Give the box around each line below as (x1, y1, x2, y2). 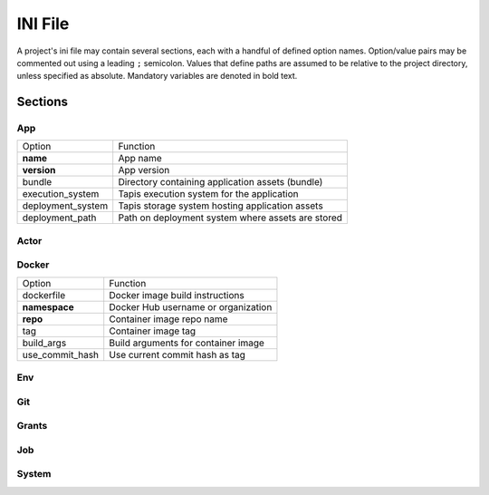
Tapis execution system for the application (118, 188, 299, 200)
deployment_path (22, 211, 97, 224)
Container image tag (109, 325, 197, 337)
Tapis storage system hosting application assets (118, 199, 323, 212)
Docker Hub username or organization (109, 300, 273, 313)
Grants (16, 420, 48, 432)
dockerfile (22, 288, 66, 301)
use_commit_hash (22, 348, 100, 361)
